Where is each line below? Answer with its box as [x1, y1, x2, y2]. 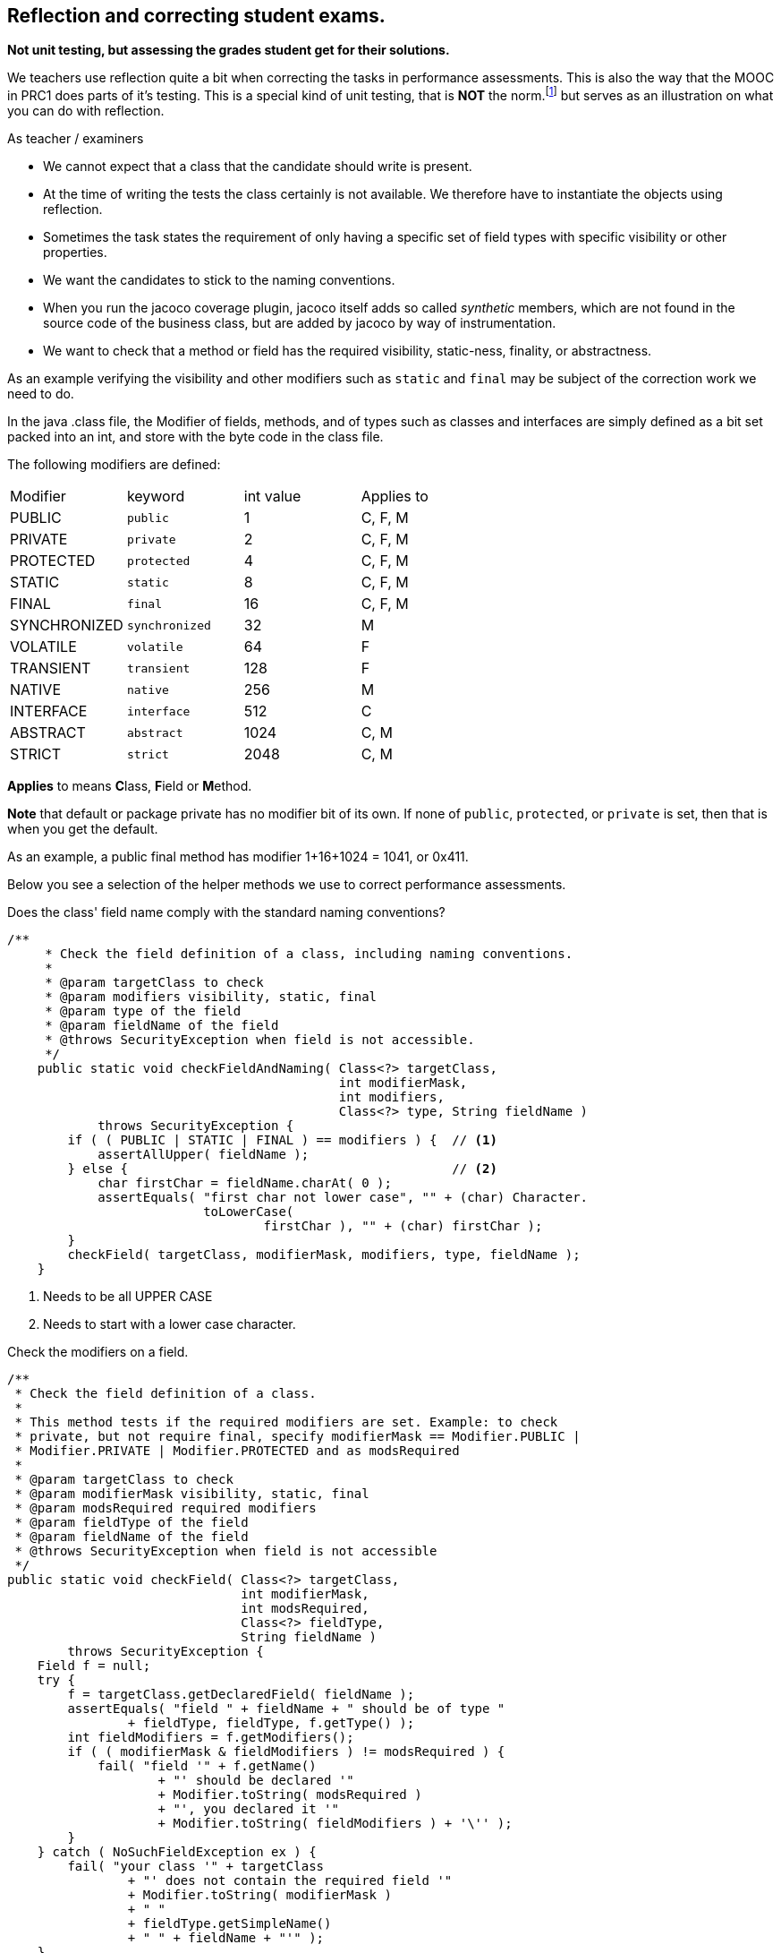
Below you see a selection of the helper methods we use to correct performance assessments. [7, 877, 566, 893]
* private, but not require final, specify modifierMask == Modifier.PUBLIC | [14, 1429, 581, 1444]
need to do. [7, 386, 74, 402]
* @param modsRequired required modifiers [14, 1501, 317, 1516]
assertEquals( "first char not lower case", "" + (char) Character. [98, 1190, 589, 1205]
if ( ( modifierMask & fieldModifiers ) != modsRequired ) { [67, 1744, 505, 1760]
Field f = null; [37, 1658, 151, 1674]
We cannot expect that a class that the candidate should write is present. [43, 158, 472, 175]
